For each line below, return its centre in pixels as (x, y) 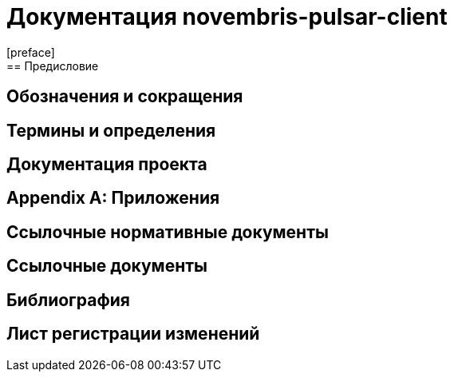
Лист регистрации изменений (133, 334)
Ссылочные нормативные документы (168, 232)
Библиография (68, 300)
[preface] (31, 52)
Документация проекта (107, 165)
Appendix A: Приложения (113, 198)
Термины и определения (111, 130)
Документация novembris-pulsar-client (227, 17)
